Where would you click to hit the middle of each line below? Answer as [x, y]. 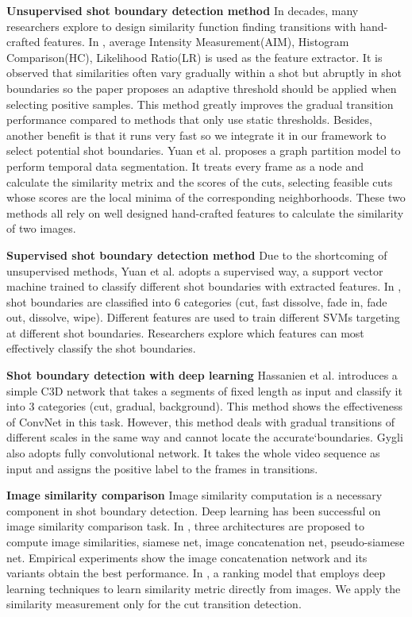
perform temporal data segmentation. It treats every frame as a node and [185, 166]
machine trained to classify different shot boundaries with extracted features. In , [204, 286]
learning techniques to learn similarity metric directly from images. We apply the [204, 588]
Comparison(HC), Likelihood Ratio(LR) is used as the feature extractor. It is [194, 57]
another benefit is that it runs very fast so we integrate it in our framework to [196, 135]
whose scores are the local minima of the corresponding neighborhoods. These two [206, 197]
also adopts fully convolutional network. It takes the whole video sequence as [193, 453]
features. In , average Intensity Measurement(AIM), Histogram [196, 42]
